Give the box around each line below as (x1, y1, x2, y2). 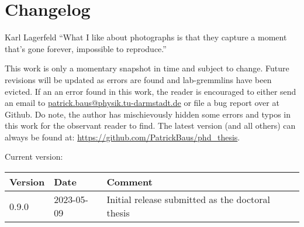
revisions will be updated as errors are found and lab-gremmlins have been (5, 73, 272, 85)
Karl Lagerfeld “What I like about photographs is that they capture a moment (5, 31, 287, 43)
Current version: (5, 150, 63, 163)
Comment (106, 175, 153, 189)
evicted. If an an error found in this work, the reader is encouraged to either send (5, 85, 296, 97)
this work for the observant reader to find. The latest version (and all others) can (5, 119, 296, 132)
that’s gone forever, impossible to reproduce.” (5, 42, 167, 54)
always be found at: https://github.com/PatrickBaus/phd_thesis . (5, 130, 240, 143)
